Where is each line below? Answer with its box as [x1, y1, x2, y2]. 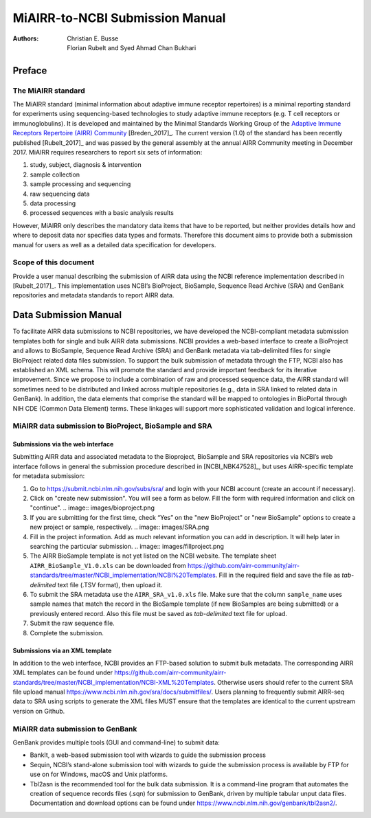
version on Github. [12, 707, 65, 715]
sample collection [30, 170, 80, 179]
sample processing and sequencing [30, 180, 131, 188]
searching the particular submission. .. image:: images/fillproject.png [30, 542, 225, 550]
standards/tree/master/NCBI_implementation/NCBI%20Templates [30, 571, 216, 580]
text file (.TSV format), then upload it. [57, 580, 163, 589]
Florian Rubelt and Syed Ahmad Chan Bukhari [67, 43, 196, 52]
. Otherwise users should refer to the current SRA [213, 678, 354, 686]
